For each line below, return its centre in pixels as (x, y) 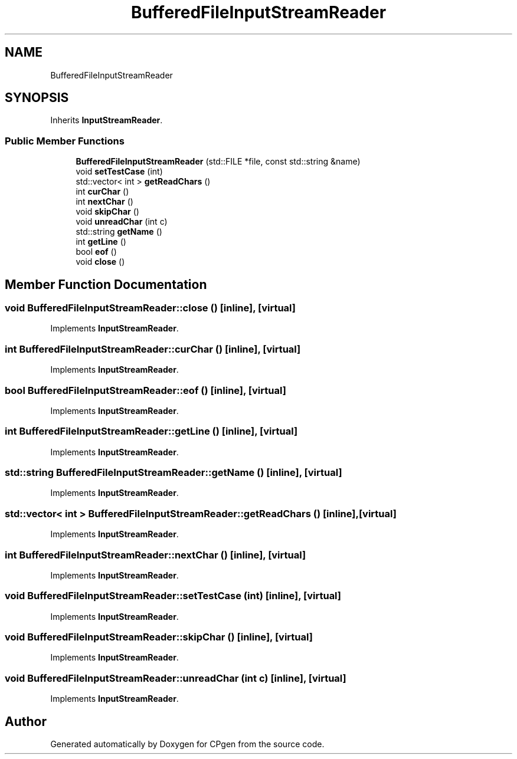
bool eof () (96, 252)
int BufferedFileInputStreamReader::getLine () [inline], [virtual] (151, 431)
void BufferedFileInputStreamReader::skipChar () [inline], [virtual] (159, 637)
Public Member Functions (65, 141)
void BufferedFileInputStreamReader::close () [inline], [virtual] (150, 308)
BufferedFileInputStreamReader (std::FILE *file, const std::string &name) (218, 162)
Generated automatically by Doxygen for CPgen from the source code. (187, 744)
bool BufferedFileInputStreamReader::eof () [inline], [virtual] (145, 390)
